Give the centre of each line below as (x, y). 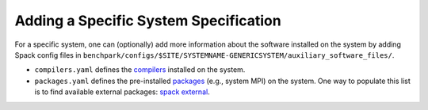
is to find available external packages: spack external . (122, 92)
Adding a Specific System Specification (148, 21)
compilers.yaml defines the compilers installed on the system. (140, 70)
